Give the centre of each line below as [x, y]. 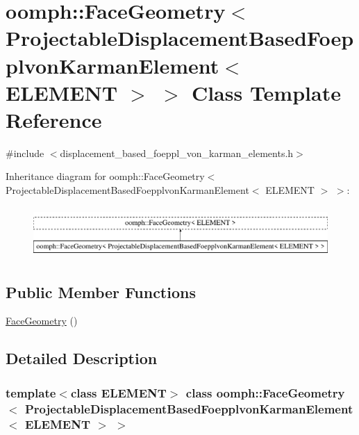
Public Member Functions [101, 292]
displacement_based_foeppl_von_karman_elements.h [177, 153]
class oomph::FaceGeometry [265, 392]
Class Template [266, 92]
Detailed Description [82, 358]
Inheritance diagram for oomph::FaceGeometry [105, 176]
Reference [54, 119]
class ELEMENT [118, 392]
